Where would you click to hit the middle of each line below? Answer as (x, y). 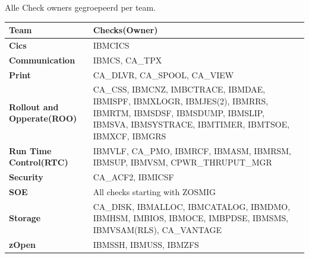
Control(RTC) (39, 162)
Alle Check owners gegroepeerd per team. (81, 7)
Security (26, 177)
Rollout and (34, 106)
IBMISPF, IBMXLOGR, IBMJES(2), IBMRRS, (181, 101)
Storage (25, 218)
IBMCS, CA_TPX (127, 60)
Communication (42, 60)
